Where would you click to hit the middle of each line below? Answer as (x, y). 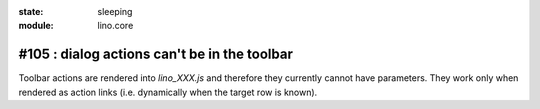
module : (36, 26)
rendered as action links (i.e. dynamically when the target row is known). (168, 92)
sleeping (115, 11)
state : (31, 11)
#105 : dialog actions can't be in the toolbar (156, 54)
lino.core (115, 26)
